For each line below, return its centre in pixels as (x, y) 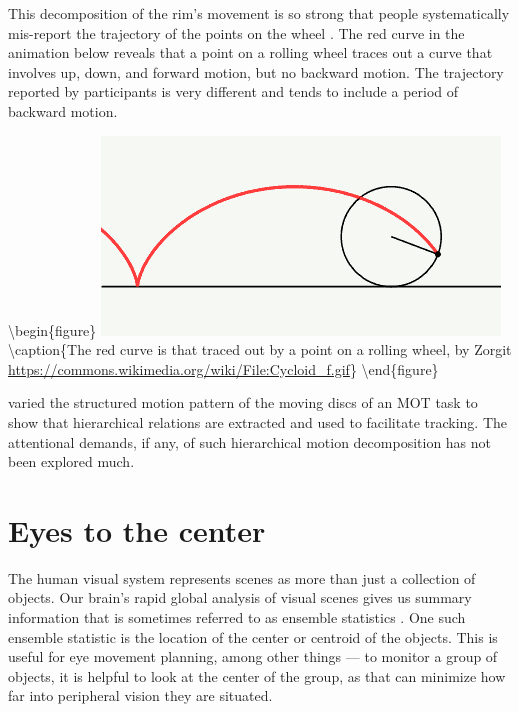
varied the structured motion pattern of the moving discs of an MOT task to (243, 402)
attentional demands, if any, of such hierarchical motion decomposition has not (250, 441)
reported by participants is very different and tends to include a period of (233, 91)
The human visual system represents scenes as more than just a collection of (242, 577)
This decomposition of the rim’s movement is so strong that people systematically (259, 13)
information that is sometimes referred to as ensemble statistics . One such (237, 617)
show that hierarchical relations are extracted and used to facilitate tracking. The (258, 421)
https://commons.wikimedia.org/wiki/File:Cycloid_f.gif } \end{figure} (223, 368)
